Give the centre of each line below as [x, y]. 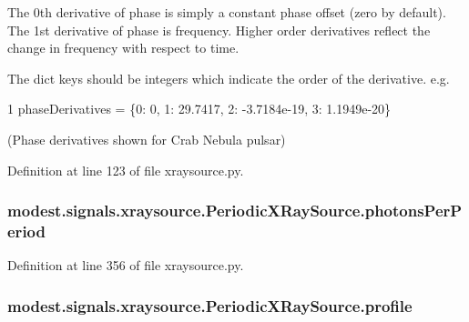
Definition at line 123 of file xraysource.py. [126, 170]
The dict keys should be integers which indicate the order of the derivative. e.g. [229, 78]
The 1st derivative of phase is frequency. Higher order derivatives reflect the [219, 30]
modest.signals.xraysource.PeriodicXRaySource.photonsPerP [235, 211]
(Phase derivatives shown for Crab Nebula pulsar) [147, 139]
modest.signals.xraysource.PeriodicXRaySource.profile [210, 305]
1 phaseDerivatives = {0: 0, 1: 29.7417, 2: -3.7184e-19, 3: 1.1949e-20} [199, 109]
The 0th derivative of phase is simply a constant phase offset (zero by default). [227, 12]
